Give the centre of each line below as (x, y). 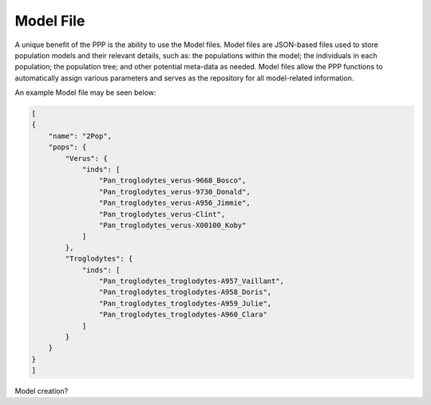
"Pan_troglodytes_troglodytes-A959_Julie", (185, 303)
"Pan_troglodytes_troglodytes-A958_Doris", (185, 292)
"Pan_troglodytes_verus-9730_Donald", (174, 192)
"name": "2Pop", (80, 136)
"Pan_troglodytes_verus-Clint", (162, 214)
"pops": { (67, 147)
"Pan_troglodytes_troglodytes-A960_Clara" (183, 315)
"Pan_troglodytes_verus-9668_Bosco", (172, 181)
